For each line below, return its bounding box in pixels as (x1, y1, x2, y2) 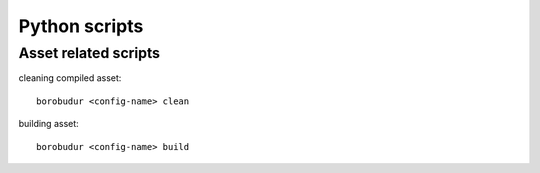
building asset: (18, 118, 79, 130)
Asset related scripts (18, 44, 160, 62)
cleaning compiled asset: (18, 72, 122, 84)
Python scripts (18, 15, 144, 37)
